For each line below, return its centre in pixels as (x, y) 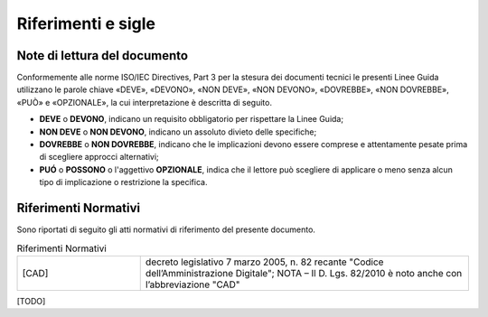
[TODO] (31, 301)
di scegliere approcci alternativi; (99, 157)
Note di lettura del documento (103, 56)
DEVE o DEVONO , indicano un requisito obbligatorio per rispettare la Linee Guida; (191, 119)
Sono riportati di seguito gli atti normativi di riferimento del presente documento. (166, 229)
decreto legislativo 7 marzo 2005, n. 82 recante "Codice (264, 262)
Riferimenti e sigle (86, 23)
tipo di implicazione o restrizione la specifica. (123, 182)
